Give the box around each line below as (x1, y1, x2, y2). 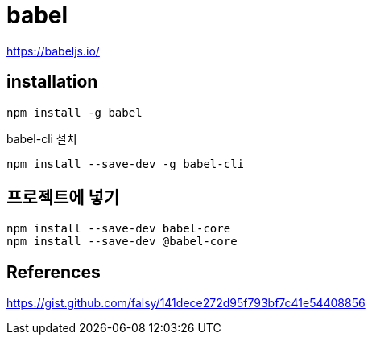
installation (6, 72, 98, 92)
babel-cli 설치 (6, 131, 77, 146)
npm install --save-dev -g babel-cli (6, 157, 245, 170)
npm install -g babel (6, 105, 143, 119)
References (6, 261, 101, 282)
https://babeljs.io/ (6, 43, 100, 58)
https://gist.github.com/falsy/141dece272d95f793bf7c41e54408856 (6, 296, 366, 310)
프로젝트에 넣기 (6, 187, 120, 208)
